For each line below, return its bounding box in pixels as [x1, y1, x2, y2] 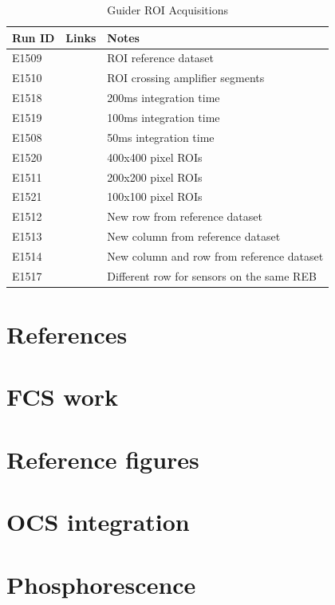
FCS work [6, 380, 119, 413]
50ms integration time [107, 128, 215, 145]
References [6, 318, 128, 350]
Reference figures [6, 442, 199, 475]
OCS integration [6, 505, 190, 538]
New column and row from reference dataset [107, 247, 324, 264]
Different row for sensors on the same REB [107, 267, 317, 284]
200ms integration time [107, 89, 220, 106]
